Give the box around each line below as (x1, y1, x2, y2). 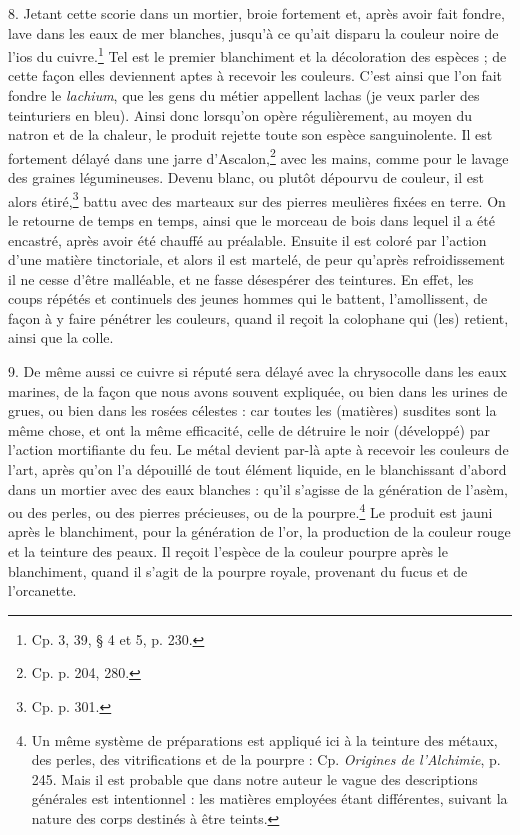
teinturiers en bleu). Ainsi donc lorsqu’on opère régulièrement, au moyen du (8, 104, 473, 125)
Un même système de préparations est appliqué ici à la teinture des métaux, (31, 729, 498, 750)
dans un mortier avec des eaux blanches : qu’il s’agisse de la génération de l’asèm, (8, 478, 508, 499)
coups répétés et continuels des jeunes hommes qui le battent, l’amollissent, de (8, 288, 488, 309)
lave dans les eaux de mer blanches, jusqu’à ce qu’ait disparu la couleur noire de (8, 22, 499, 43)
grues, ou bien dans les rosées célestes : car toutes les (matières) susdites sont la (8, 400, 497, 421)
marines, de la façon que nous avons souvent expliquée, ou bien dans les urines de (8, 380, 508, 401)
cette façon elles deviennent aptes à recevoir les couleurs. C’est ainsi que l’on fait (8, 65, 503, 86)
